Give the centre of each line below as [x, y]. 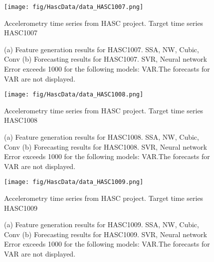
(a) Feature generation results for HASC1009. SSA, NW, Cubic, [102, 224]
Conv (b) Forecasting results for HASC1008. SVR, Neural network [106, 146]
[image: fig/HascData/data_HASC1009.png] [74, 182]
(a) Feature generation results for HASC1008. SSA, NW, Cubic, [102, 137]
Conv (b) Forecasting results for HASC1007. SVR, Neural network [106, 59]
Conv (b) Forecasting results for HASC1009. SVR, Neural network [106, 234]
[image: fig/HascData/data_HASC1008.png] [74, 95]
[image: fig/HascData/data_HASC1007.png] [74, 7]
